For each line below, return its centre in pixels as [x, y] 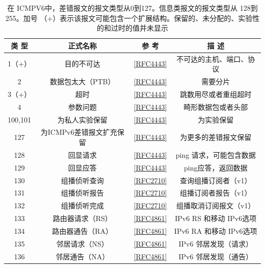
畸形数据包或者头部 [216, 106]
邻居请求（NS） [82, 243]
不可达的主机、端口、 [212, 58]
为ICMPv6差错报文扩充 [79, 132]
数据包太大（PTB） [82, 81]
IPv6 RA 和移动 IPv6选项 [216, 230]
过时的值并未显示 [139, 28]
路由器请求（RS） [82, 218]
